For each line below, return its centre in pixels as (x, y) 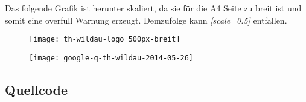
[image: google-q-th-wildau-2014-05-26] (111, 58)
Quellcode (36, 89)
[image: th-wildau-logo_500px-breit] (105, 40)
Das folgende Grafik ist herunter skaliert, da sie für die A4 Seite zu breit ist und (153, 8)
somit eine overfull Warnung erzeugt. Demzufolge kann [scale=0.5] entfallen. (146, 20)
